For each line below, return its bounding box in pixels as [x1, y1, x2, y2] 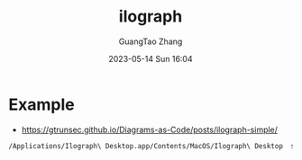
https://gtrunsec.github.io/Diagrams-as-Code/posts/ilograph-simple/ [21, 124, 279, 135]
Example [8, 94, 75, 114]
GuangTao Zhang [118, 36, 183, 47]
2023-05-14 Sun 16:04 [108, 53, 193, 64]
